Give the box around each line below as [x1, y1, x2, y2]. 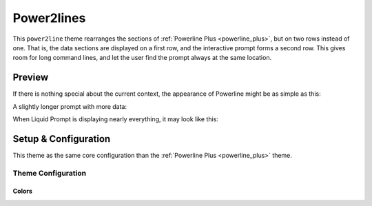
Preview [12, 72, 49, 83]
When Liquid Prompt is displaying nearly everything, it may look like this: [12, 115, 218, 123]
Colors [12, 187, 32, 196]
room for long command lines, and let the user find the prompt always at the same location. [12, 54, 272, 62]
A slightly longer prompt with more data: [12, 102, 127, 110]
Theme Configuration [12, 168, 86, 178]
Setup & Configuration [12, 133, 111, 145]
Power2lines [12, 10, 86, 25]
